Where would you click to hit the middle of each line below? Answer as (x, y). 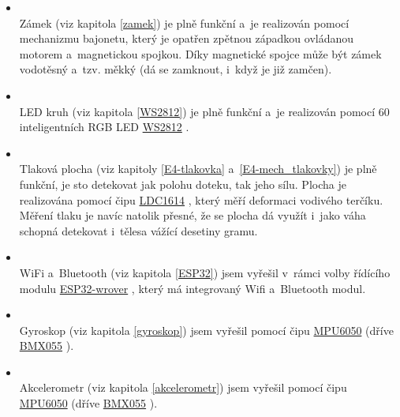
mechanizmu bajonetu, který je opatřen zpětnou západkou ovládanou (187, 38)
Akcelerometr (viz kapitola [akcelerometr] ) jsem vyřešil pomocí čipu (183, 387)
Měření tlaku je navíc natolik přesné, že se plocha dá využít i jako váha (193, 215)
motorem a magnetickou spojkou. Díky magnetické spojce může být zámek (200, 53)
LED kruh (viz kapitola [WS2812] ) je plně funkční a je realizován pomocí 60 (204, 111)
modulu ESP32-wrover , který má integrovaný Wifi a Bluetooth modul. (193, 288)
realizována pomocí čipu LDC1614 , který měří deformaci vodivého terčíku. (201, 199)
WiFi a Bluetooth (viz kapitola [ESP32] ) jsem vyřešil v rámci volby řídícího (205, 272)
